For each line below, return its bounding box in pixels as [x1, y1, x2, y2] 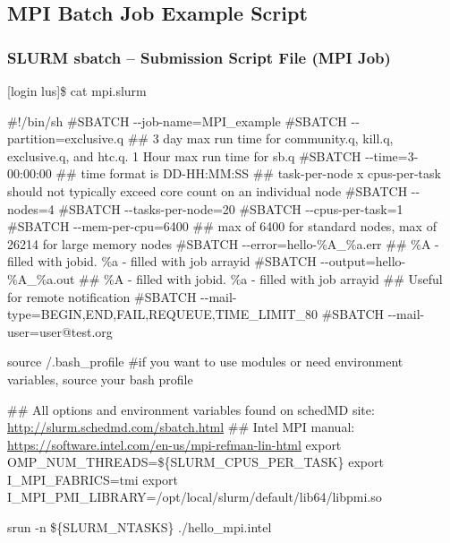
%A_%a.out [7, 269, 75, 288]
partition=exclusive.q [7, 129, 124, 148]
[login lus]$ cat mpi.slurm [7, 82, 147, 99]
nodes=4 [7, 199, 55, 218]
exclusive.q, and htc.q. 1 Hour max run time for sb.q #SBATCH [7, 146, 361, 165]
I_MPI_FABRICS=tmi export [7, 470, 179, 488]
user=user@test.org [7, 322, 113, 340]
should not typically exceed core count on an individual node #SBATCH [7, 181, 408, 200]
